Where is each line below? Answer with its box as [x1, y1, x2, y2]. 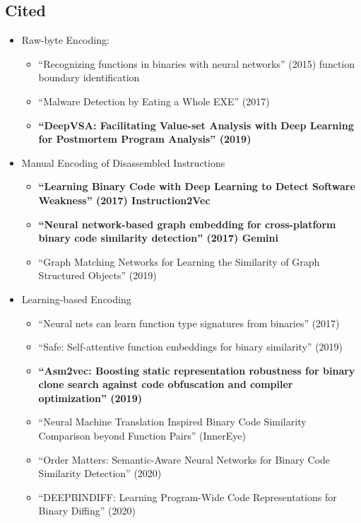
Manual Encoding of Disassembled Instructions [21, 155, 225, 170]
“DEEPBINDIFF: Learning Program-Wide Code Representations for [38, 489, 337, 504]
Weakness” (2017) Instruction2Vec [38, 192, 211, 207]
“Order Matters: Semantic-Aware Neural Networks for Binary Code [38, 452, 331, 466]
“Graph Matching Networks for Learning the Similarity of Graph [38, 254, 320, 269]
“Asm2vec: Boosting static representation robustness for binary [38, 363, 355, 377]
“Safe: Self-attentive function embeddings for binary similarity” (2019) [38, 339, 343, 354]
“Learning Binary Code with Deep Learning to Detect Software [38, 179, 355, 194]
